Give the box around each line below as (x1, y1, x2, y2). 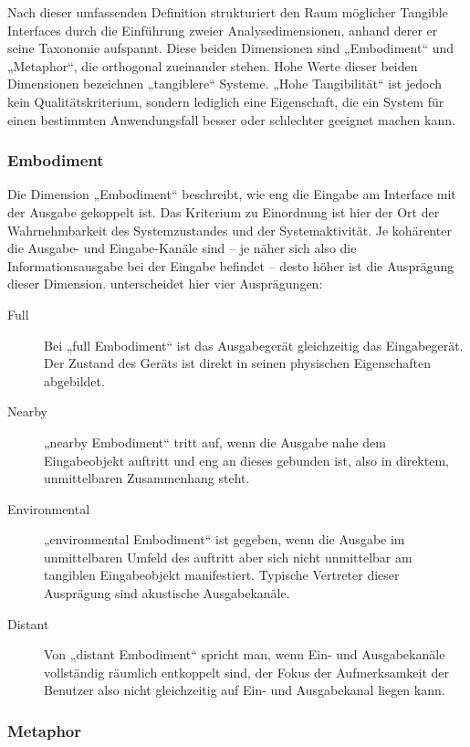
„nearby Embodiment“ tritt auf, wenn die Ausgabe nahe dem (44, 432, 386, 451)
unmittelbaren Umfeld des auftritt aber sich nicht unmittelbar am (44, 547, 413, 566)
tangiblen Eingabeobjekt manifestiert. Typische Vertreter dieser (44, 565, 400, 584)
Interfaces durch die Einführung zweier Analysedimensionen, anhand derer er (7, 20, 438, 39)
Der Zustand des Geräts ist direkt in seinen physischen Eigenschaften (44, 353, 431, 373)
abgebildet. (44, 371, 105, 390)
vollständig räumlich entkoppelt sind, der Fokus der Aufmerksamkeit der (44, 662, 450, 681)
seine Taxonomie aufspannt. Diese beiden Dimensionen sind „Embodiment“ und (7, 38, 454, 58)
